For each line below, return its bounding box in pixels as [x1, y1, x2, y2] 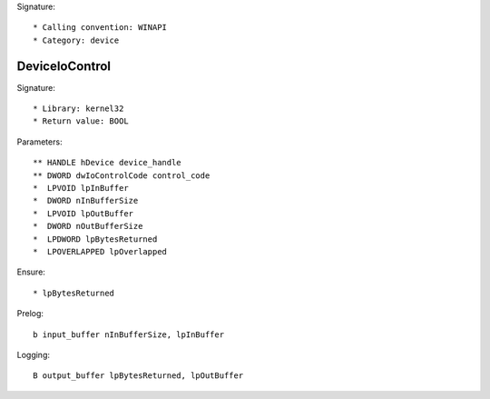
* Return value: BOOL [33, 116, 129, 126]
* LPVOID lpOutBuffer [33, 208, 134, 218]
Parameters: [16, 136, 63, 147]
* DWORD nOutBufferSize [33, 221, 143, 232]
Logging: [16, 349, 50, 360]
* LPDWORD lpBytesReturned [33, 234, 158, 244]
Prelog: [16, 308, 44, 319]
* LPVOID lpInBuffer [33, 183, 129, 194]
